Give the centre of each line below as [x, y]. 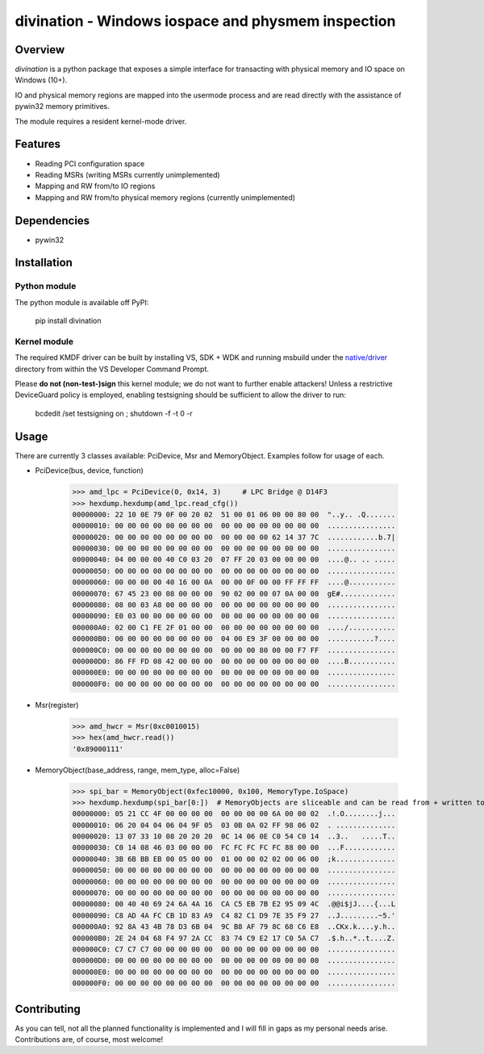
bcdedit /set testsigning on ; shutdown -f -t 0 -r [114, 413]
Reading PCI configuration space [90, 163]
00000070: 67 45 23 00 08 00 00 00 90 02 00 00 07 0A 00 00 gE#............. [234, 594]
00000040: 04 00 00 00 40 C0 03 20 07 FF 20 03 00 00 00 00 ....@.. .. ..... [234, 560]
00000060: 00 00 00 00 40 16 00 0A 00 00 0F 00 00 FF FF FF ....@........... [234, 582]
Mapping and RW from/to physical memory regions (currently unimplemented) [165, 197]
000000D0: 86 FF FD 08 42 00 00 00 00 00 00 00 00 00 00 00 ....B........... [234, 661]
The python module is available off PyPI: [82, 302]
